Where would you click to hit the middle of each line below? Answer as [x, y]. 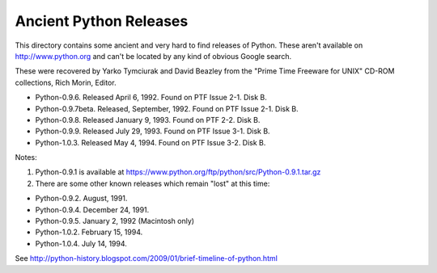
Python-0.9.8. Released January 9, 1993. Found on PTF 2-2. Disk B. [148, 120]
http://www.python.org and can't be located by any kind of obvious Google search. [153, 56]
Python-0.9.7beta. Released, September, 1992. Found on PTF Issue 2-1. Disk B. [167, 108]
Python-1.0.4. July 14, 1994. [81, 243]
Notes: [26, 157]
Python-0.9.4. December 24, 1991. [92, 209]
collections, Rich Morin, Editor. [66, 82]
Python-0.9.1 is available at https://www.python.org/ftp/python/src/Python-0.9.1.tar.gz [178, 172]
